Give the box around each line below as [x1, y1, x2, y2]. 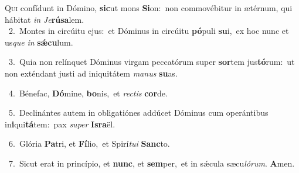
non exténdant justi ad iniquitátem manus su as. [5, 67, 178, 79]
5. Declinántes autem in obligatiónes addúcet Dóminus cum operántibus [8, 106, 269, 119]
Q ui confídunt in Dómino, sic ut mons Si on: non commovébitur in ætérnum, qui [5, 2, 293, 13]
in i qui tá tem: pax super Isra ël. [5, 117, 115, 130]
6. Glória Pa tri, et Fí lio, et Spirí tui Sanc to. [8, 137, 170, 150]
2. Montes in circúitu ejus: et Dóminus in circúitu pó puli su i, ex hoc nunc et [8, 25, 289, 37]
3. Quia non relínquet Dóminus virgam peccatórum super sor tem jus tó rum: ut [8, 56, 295, 68]
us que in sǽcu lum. [5, 36, 73, 48]
